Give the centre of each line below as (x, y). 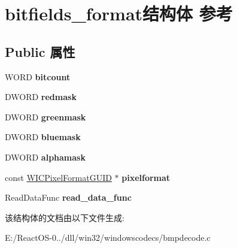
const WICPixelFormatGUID (58, 177)
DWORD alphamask (45, 157)
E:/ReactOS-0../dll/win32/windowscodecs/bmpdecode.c (108, 238)
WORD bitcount (38, 76)
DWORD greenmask (45, 117)
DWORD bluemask (43, 137)
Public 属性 (40, 51)
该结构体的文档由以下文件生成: (65, 217)
